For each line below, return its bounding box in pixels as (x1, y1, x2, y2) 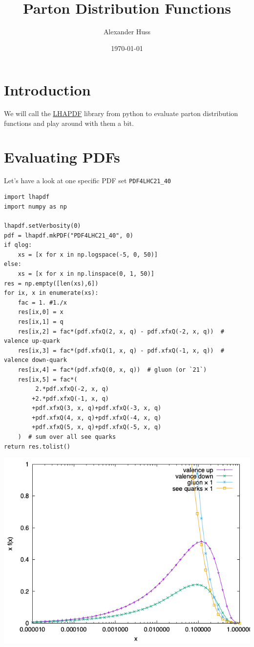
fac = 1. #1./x (18, 299, 67, 306)
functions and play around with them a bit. (4, 118, 134, 128)
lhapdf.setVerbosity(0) (4, 222, 81, 229)
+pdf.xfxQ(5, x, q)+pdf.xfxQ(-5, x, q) (32, 424, 162, 431)
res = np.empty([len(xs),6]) (4, 280, 99, 287)
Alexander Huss (103, 26, 151, 37)
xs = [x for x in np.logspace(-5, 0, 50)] (18, 251, 158, 258)
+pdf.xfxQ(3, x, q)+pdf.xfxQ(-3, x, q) (32, 405, 162, 412)
